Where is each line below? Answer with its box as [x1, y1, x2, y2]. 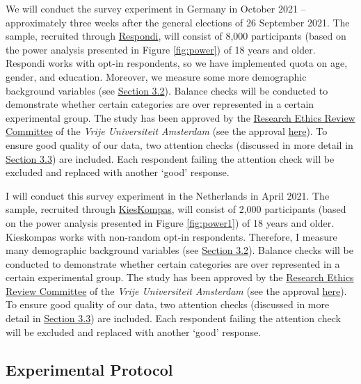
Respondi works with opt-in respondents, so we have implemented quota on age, [6, 56, 348, 70]
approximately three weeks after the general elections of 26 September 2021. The [6, 15, 350, 29]
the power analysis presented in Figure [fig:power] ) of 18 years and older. [6, 42, 316, 56]
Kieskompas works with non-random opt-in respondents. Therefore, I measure [6, 229, 337, 243]
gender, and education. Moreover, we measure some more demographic [6, 69, 307, 83]
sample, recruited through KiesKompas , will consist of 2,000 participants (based [6, 202, 346, 216]
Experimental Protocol [6, 358, 173, 380]
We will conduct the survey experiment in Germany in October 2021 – [6, 1, 306, 15]
